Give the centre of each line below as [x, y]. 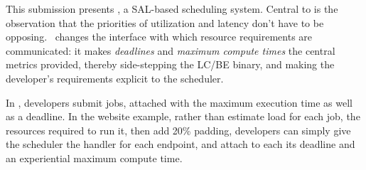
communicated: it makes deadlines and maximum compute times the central [171, 50]
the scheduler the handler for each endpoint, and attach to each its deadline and [181, 144]
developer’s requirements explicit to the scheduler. [115, 78]
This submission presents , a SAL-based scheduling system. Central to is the [172, 9]
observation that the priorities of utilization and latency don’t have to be [165, 22]
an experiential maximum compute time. [94, 158]
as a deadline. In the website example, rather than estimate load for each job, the [183, 116]
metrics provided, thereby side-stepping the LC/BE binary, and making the [170, 64]
